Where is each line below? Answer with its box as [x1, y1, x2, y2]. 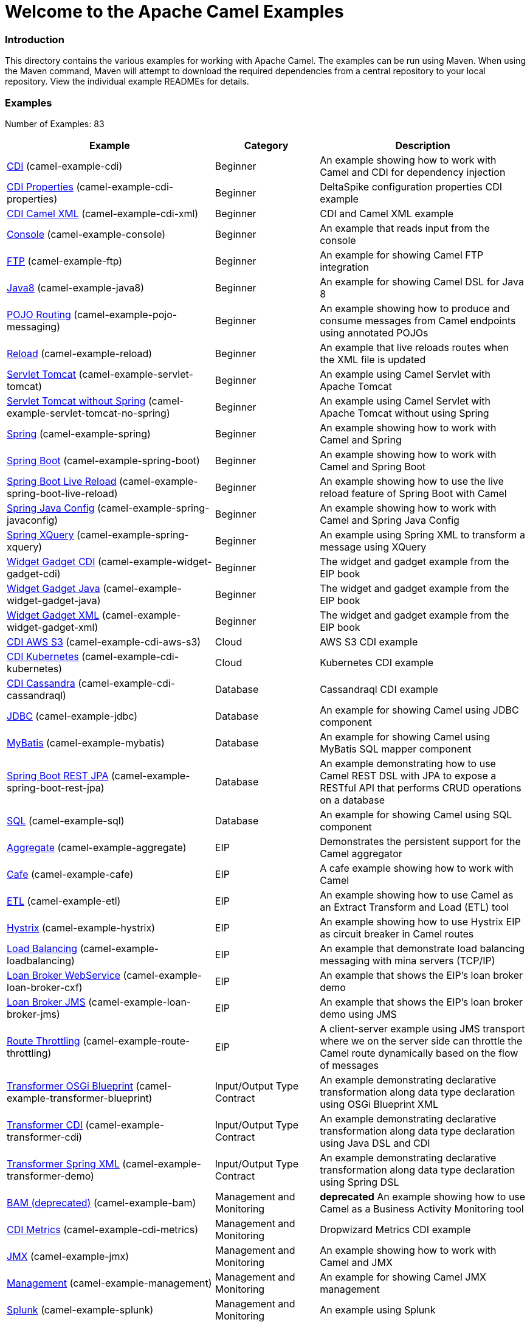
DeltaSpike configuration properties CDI [320, 180, 503, 193]
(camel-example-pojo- [74, 308, 177, 321]
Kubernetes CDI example [320, 656, 434, 669]
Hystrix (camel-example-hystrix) [7, 921, 156, 934]
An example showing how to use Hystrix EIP [320, 915, 521, 928]
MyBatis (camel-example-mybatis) [7, 736, 165, 749]
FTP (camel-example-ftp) [7, 254, 123, 267]
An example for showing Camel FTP [320, 248, 484, 261]
